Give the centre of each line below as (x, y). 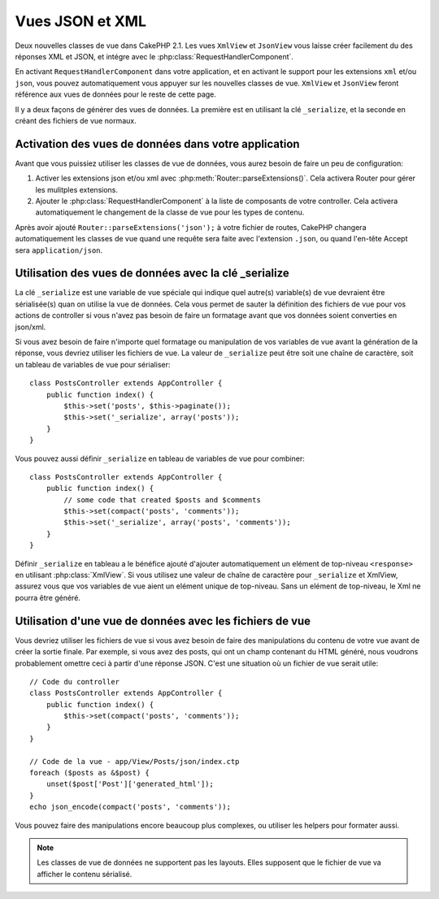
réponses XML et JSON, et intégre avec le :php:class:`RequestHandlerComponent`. (154, 56)
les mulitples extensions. (76, 189)
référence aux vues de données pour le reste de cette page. (116, 94)
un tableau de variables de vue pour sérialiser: (93, 364)
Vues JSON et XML (80, 21)
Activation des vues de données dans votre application (157, 143)
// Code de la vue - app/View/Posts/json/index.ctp (135, 761)
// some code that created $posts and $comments (163, 499)
